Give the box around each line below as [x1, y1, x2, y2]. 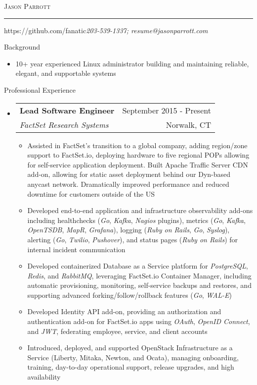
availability [27, 372, 61, 382]
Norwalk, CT [166, 118, 211, 130]
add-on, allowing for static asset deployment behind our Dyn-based [27, 169, 231, 179]
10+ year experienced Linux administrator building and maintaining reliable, [15, 58, 249, 68]
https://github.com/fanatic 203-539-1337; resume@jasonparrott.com [4, 25, 208, 35]
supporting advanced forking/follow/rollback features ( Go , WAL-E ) [27, 289, 232, 300]
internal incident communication [27, 244, 126, 254]
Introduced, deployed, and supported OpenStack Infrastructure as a [27, 342, 233, 353]
